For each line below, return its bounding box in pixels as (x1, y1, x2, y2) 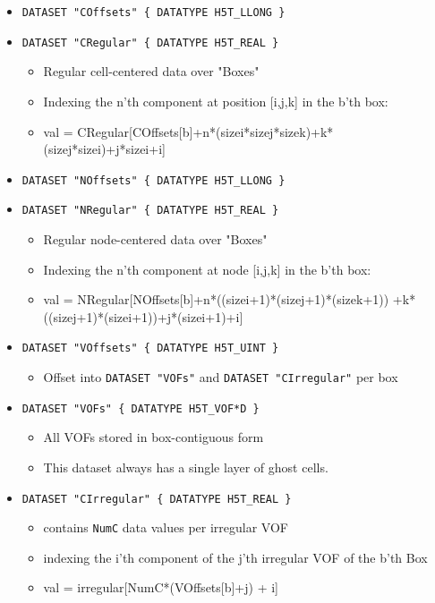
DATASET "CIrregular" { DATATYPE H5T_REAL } (21, 492, 292, 505)
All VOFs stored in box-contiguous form (43, 428, 264, 446)
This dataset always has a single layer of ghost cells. (43, 457, 328, 476)
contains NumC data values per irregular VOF (43, 518, 288, 537)
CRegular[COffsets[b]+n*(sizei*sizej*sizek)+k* (77, 122, 334, 140)
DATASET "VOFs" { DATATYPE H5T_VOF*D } (21, 402, 260, 415)
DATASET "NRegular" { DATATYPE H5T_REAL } (21, 204, 279, 217)
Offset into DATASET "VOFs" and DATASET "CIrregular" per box (43, 368, 398, 386)
